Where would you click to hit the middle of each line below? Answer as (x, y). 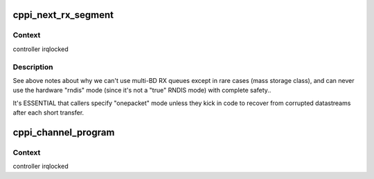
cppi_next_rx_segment (63, 15)
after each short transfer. (48, 113)
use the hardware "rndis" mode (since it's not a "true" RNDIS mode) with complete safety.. (142, 91)
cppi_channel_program (64, 132)
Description (33, 67)
